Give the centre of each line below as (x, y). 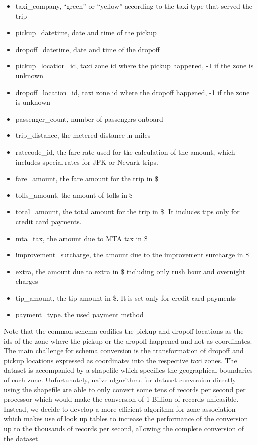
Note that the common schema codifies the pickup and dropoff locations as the (124, 331)
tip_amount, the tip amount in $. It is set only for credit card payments (126, 297)
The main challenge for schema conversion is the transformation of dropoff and (124, 350)
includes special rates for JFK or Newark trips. (87, 161)
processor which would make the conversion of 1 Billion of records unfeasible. (121, 399)
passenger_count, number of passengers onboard (89, 118)
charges (27, 281)
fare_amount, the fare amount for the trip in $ (87, 178)
